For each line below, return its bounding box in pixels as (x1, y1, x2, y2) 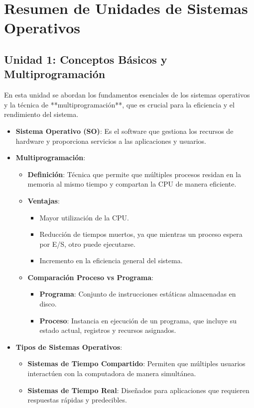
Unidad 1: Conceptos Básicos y (4, 51, 167, 67)
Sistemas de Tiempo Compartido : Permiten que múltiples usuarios (27, 358, 246, 369)
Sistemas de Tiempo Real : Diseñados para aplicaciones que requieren (27, 385, 250, 395)
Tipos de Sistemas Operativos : (15, 341, 123, 352)
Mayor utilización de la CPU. (39, 212, 129, 222)
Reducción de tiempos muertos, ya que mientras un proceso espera (39, 229, 243, 239)
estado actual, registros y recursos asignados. (39, 325, 176, 335)
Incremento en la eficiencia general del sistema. (39, 255, 183, 266)
